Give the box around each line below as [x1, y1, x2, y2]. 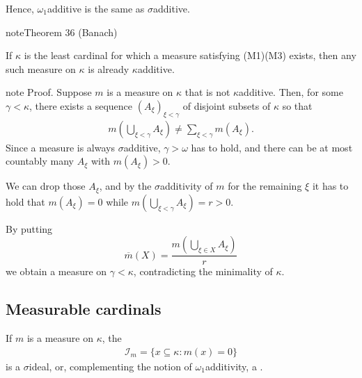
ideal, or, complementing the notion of [29, 359, 192, 373]
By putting [6, 221, 53, 236]
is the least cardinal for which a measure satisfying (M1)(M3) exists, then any [24, 48, 356, 63]
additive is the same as [47, 1, 145, 15]
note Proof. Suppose [6, 85, 92, 99]
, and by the [99, 179, 152, 193]
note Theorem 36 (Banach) [6, 24, 118, 39]
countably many [6, 154, 74, 168]
